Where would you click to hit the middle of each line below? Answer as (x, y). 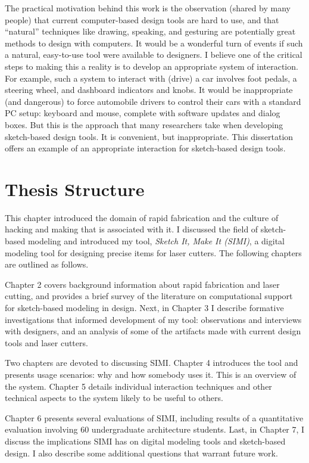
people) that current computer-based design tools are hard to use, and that (142, 19)
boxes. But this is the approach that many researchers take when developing (144, 124)
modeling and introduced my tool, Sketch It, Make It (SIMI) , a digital (156, 241)
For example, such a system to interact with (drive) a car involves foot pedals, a (151, 78)
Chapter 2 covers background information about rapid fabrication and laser (142, 284)
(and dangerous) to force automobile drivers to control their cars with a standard (153, 101)
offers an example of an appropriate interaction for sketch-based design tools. (145, 148)
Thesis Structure (75, 189)
